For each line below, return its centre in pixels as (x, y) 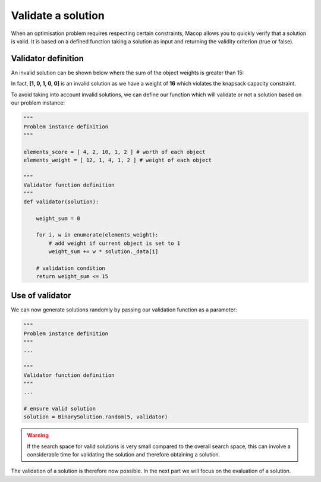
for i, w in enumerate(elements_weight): (97, 235)
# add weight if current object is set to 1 (114, 243)
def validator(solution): (61, 201)
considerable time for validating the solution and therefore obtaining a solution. (124, 454)
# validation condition (70, 268)
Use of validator (41, 295)
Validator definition (48, 59)
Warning (38, 435)
